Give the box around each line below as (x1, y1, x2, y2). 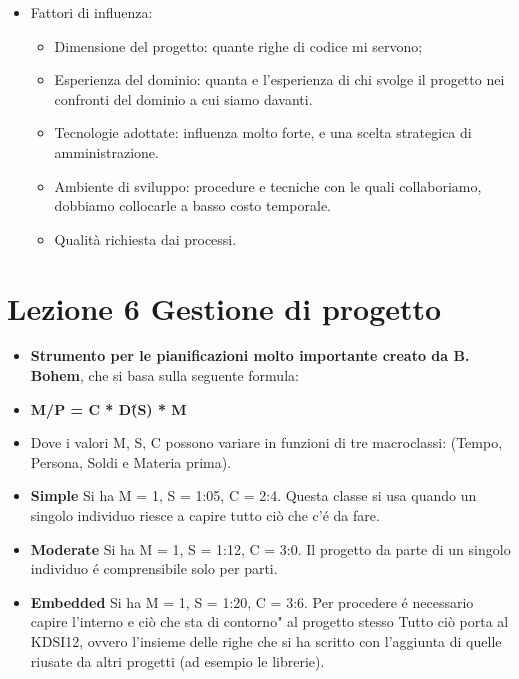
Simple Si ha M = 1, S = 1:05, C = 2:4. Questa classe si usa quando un (30, 485, 477, 506)
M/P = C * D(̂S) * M (30, 398, 187, 419)
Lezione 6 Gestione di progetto (7, 287, 442, 328)
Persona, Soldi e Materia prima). (30, 451, 232, 472)
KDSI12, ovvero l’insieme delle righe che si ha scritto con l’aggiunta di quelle (30, 631, 502, 651)
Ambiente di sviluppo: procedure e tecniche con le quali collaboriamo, (54, 175, 482, 196)
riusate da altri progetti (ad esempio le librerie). (30, 650, 325, 671)
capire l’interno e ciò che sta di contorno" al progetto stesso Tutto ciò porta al (30, 611, 509, 632)
